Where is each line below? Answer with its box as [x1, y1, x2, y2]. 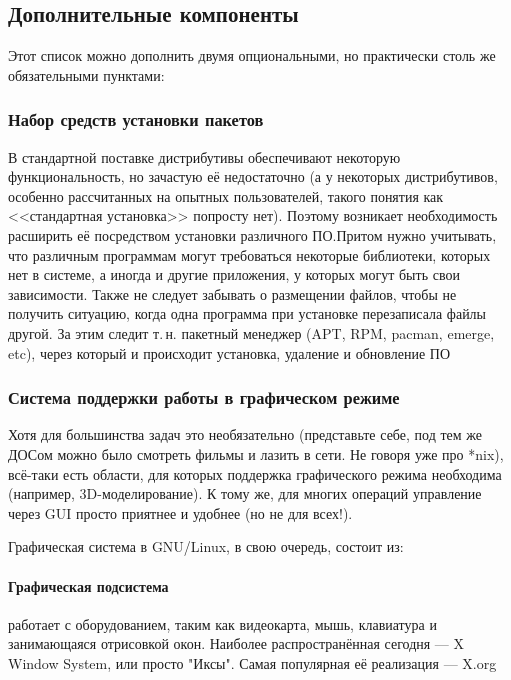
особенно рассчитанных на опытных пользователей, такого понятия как [8, 185, 444, 206]
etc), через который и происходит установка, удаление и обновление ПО [8, 342, 451, 363]
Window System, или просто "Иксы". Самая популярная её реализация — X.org [8, 652, 497, 673]
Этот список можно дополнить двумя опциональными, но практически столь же [8, 45, 496, 66]
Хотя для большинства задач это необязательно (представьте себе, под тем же [8, 424, 482, 445]
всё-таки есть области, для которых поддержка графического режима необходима [8, 463, 502, 484]
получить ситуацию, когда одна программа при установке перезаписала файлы [8, 303, 487, 324]
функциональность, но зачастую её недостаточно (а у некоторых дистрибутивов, [8, 166, 498, 187]
